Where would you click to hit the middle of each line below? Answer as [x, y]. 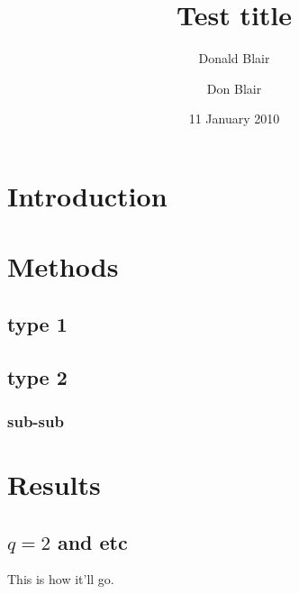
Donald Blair [234, 58]
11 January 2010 [234, 119]
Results [54, 484]
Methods [63, 266]
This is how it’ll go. [61, 579]
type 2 [37, 376]
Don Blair [234, 88]
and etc [92, 541]
